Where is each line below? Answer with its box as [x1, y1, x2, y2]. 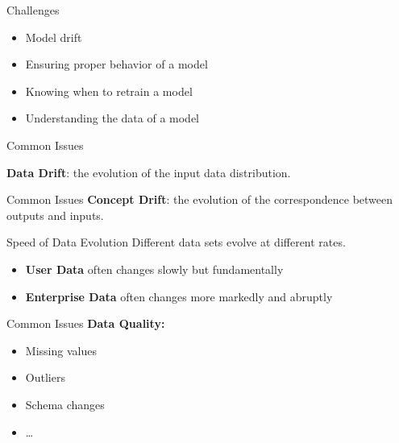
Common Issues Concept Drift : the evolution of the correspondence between [6, 191, 393, 208]
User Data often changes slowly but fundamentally [25, 260, 284, 277]
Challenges [6, 2, 60, 18]
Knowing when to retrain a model [25, 82, 193, 99]
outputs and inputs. [6, 206, 104, 223]
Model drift [25, 28, 82, 45]
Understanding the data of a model [25, 110, 199, 126]
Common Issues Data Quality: [6, 315, 165, 332]
